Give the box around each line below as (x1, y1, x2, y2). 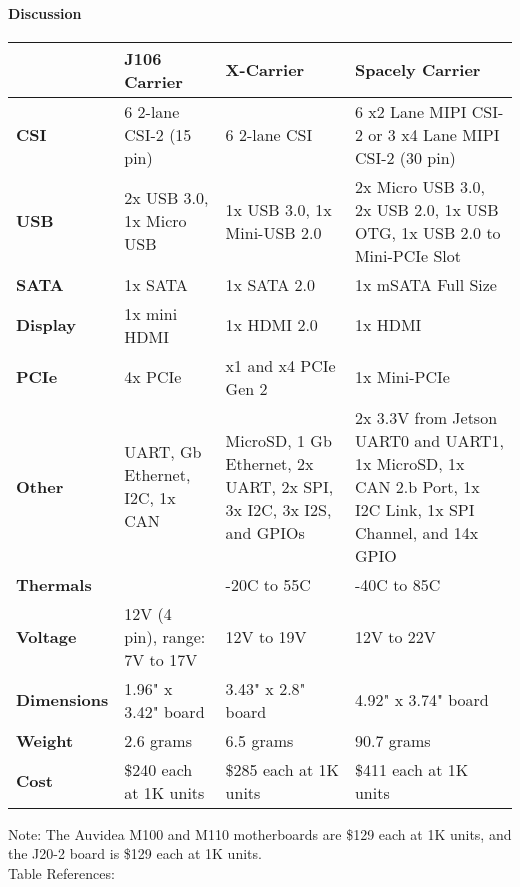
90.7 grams (354, 728, 431, 752)
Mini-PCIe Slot (354, 243, 461, 267)
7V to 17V (124, 647, 198, 671)
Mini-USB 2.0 (225, 220, 322, 244)
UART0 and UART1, (354, 428, 504, 452)
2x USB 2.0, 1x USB (354, 197, 499, 221)
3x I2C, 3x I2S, (225, 497, 332, 521)
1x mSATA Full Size (354, 272, 497, 296)
